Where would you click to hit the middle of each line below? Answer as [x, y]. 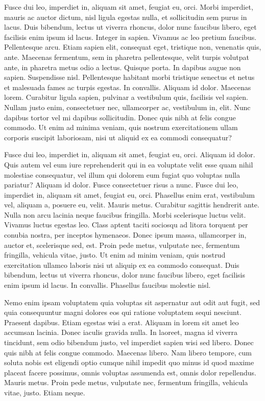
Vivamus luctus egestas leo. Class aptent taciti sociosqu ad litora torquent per [126, 225]
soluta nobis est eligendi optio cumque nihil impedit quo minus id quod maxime [129, 362]
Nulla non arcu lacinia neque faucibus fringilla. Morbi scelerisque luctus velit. [125, 214]
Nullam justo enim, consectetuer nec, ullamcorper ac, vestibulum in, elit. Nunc [127, 107]
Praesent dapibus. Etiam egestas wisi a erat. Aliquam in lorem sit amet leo [122, 322]
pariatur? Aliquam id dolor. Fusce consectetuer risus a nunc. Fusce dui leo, [121, 185]
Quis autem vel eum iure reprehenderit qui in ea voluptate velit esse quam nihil [129, 164]
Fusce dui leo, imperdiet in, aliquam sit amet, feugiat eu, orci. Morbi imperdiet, [129, 7]
